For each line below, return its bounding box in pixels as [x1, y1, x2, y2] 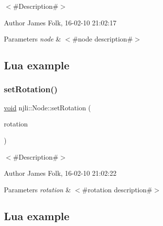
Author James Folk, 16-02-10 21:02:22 [4, 168, 117, 178]
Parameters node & [4, 34, 61, 44]
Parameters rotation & [4, 184, 71, 194]
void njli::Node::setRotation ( [4, 102, 91, 112]
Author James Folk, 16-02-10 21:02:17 [4, 17, 117, 27]
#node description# [72, 34, 133, 44]
